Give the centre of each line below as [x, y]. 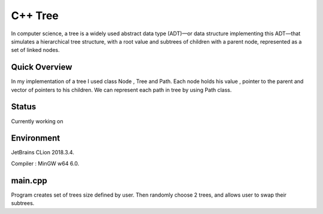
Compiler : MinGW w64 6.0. [45, 163]
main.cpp [29, 180]
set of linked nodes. [35, 50]
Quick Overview [42, 67]
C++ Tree [35, 16]
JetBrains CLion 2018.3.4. [43, 152]
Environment [36, 138]
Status [24, 107]
